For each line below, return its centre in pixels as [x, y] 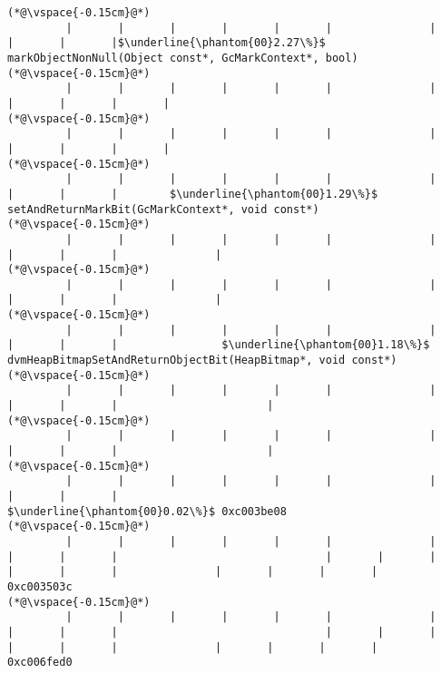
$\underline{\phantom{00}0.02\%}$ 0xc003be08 [147, 511]
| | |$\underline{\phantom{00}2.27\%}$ [167, 43]
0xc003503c [40, 586]
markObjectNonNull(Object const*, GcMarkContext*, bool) [183, 58]
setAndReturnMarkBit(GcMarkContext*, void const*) [163, 209]
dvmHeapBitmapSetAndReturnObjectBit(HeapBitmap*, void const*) [202, 361]
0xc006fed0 [40, 663]
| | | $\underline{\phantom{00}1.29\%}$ [193, 194]
